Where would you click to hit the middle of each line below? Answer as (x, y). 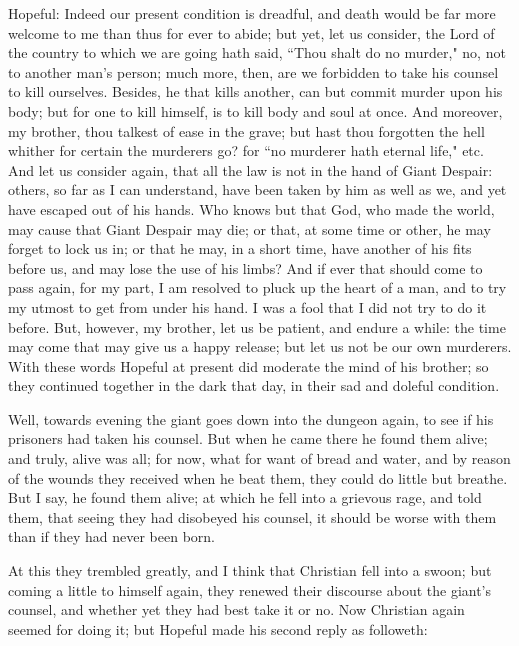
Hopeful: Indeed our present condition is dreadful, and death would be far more (252, 13)
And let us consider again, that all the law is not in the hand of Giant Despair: (250, 169)
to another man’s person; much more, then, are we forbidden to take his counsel (253, 71)
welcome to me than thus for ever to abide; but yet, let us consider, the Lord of (251, 32)
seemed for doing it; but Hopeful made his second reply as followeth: (218, 628)
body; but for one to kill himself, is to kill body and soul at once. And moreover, (255, 110)
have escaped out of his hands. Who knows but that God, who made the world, (251, 208)
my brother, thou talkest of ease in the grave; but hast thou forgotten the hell (246, 130)
